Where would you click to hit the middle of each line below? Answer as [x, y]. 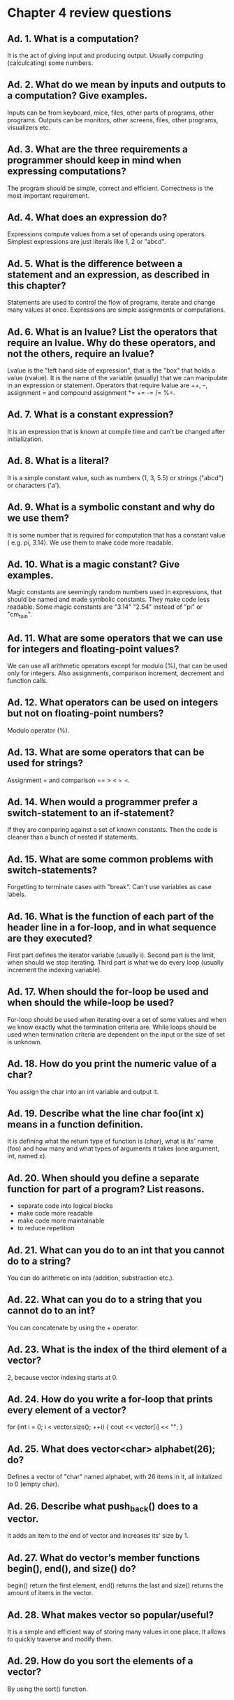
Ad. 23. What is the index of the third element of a [117, 1349]
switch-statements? [52, 870]
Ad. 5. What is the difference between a [95, 264]
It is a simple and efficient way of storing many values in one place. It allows [116, 1631]
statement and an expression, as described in [109, 274]
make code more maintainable [61, 1220]
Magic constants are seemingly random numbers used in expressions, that [115, 592]
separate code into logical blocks [65, 1206]
